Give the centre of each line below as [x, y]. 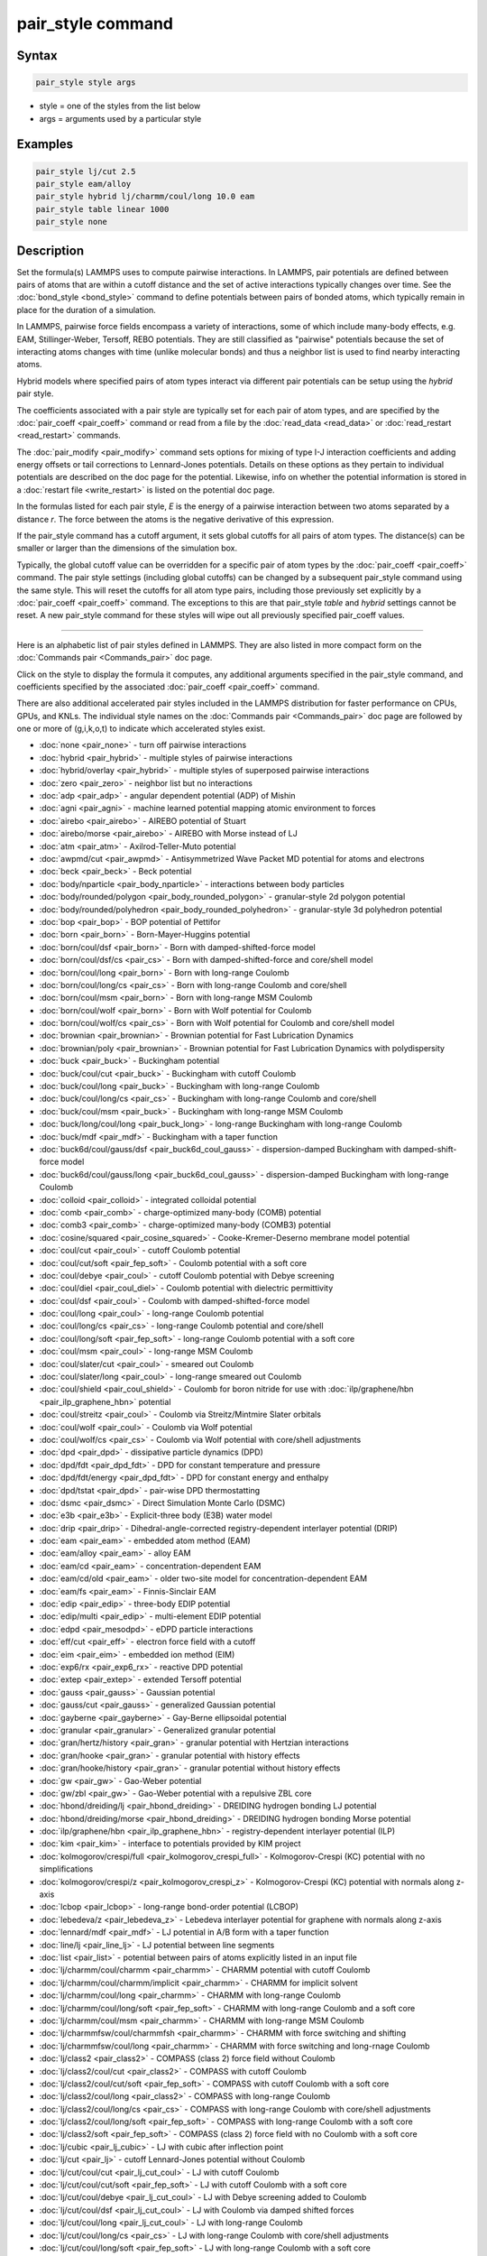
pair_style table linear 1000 [102, 209]
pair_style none [72, 222]
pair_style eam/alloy [83, 184]
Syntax [37, 55]
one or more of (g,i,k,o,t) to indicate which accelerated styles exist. [141, 729]
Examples [45, 144]
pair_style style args [86, 83]
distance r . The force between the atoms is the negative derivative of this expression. [175, 519]
